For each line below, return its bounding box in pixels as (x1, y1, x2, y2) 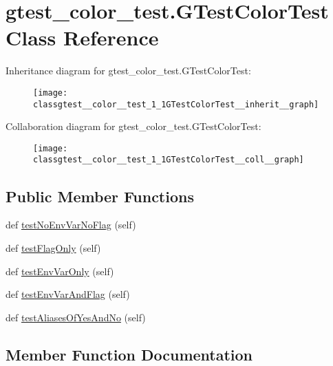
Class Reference (6, 23, 159, 52)
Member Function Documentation (6, 343, 253, 365)
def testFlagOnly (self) (6, 240, 101, 255)
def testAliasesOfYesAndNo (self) (6, 310, 146, 324)
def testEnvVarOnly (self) (6, 263, 114, 278)
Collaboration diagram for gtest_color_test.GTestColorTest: (6, 119, 261, 133)
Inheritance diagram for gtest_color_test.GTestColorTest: (6, 63, 251, 78)
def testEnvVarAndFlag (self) (6, 287, 130, 301)
